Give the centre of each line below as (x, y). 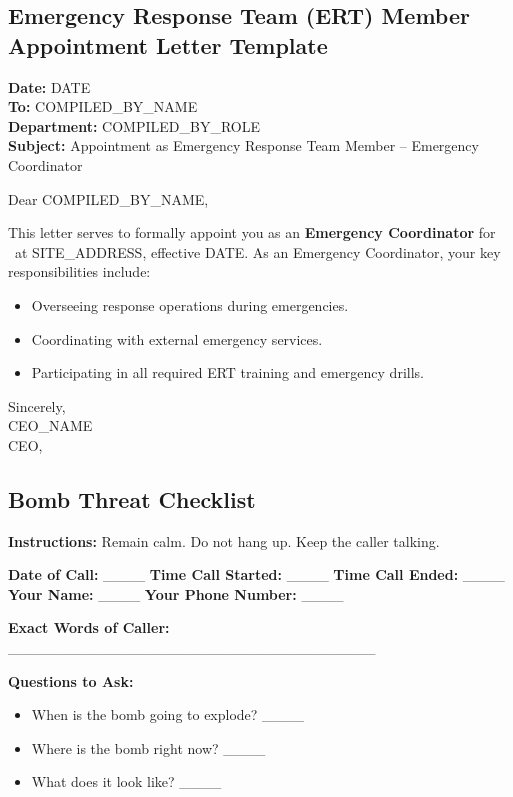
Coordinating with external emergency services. (177, 338)
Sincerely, (37, 405)
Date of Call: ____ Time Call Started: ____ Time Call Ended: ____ (256, 574)
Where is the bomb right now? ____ (148, 747)
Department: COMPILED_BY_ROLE (134, 125)
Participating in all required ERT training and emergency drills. (227, 372)
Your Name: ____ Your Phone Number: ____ (176, 593)
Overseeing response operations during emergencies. (190, 304)
